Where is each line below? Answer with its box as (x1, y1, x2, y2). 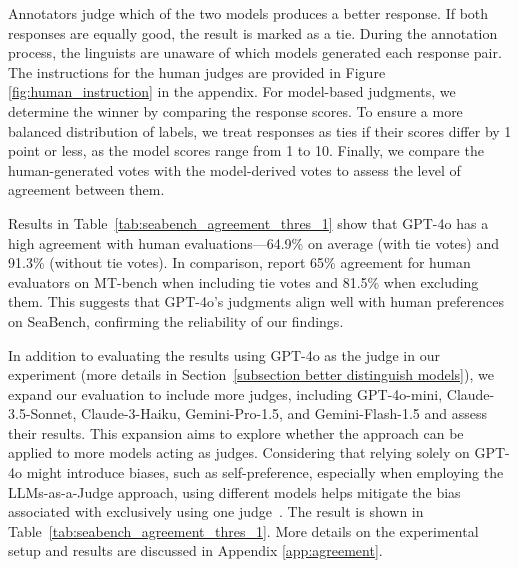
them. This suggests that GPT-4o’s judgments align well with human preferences (8, 291, 504, 312)
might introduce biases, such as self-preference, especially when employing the (26, 462, 504, 483)
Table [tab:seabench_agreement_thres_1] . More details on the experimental (8, 520, 479, 541)
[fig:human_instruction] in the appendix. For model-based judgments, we (8, 81, 456, 102)
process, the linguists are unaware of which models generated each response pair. (8, 42, 502, 63)
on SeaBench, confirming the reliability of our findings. (8, 310, 344, 331)
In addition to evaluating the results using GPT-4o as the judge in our (8, 344, 440, 365)
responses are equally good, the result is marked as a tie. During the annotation (8, 22, 498, 43)
